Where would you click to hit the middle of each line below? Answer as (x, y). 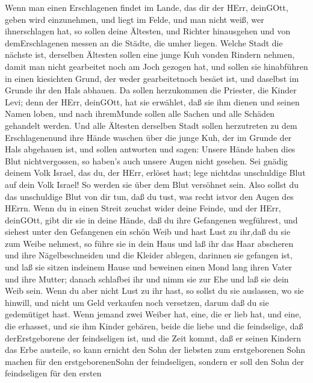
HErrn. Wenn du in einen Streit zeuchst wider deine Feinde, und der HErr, (143, 208)
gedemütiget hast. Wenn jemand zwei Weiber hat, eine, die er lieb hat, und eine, (153, 314)
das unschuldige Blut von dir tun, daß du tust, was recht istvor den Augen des (149, 196)
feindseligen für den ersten (53, 373)
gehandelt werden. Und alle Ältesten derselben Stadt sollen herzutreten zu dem (151, 125)
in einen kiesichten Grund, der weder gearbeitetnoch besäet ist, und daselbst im (152, 78)
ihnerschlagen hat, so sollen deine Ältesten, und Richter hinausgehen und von (148, 31)
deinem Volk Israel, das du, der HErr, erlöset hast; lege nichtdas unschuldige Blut (155, 173)
